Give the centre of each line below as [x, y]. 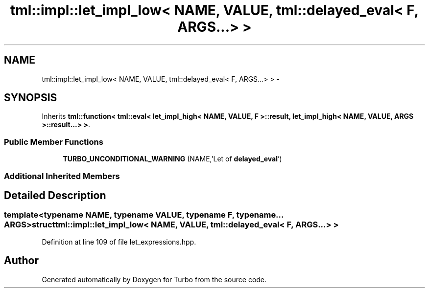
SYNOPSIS [31, 98]
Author [21, 261]
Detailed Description [55, 195]
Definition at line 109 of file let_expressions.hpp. [119, 242]
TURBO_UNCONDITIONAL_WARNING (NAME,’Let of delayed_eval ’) [172, 159]
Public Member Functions [54, 142]
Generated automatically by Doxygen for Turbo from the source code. [154, 279]
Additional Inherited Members [62, 176]
